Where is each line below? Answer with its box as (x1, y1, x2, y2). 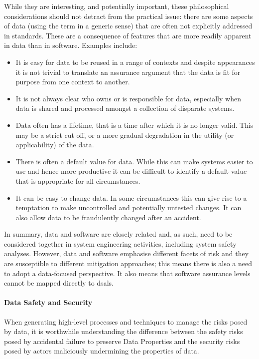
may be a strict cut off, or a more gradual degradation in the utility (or (15, 129, 234, 140)
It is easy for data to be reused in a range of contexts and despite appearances (15, 56, 255, 67)
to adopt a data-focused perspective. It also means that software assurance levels (4, 268, 251, 278)
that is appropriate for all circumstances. (15, 175, 140, 186)
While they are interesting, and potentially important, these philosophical (4, 1, 229, 11)
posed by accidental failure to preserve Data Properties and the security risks (4, 336, 240, 346)
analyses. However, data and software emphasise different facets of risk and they (4, 248, 249, 259)
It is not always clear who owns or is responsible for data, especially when (15, 93, 241, 103)
